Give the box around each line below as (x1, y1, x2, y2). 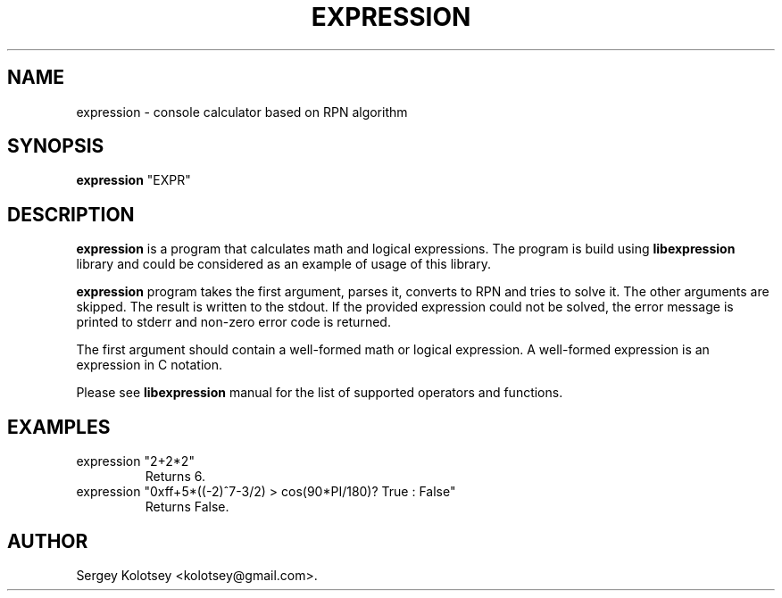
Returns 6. (145, 469, 205, 485)
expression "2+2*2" (76, 453, 195, 469)
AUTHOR (7, 529, 88, 552)
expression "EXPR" (76, 172, 191, 188)
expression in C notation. (76, 357, 223, 373)
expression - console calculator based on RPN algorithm (76, 104, 408, 120)
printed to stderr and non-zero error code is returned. (76, 314, 391, 330)
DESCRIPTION (7, 203, 135, 226)
